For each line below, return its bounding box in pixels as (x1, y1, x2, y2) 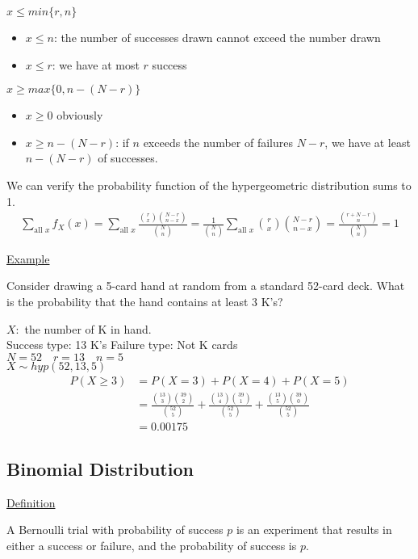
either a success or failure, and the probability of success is (6, 536, 297, 553)
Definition (6, 494, 56, 511)
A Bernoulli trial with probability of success (6, 521, 224, 538)
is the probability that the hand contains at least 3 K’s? (6, 293, 283, 309)
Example (6, 250, 50, 267)
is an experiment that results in (236, 521, 392, 538)
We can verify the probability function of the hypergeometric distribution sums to (6, 176, 412, 193)
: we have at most (52, 56, 140, 73)
